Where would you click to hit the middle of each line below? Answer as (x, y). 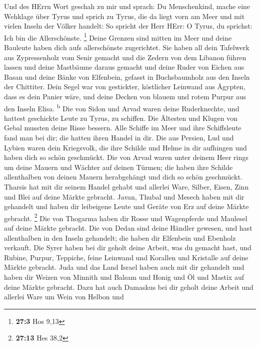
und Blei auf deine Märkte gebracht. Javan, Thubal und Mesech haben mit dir (124, 196)
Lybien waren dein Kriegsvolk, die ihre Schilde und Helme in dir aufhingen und (125, 147)
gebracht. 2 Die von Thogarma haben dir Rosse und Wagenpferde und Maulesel (126, 217)
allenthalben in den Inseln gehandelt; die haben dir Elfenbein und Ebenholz (120, 237)
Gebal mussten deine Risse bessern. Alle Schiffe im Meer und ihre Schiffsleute (123, 128)
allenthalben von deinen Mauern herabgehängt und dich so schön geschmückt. (123, 177)
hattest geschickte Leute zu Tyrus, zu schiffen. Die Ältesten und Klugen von (121, 118)
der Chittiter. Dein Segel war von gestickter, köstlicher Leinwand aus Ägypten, (125, 86)
